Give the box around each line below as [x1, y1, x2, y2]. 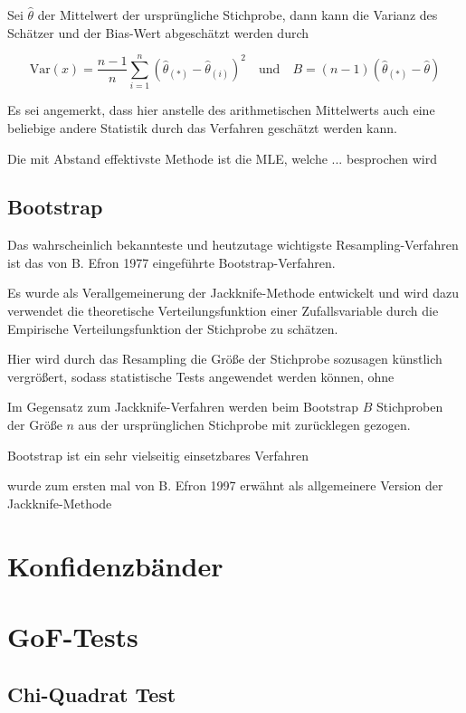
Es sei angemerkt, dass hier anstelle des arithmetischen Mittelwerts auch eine [7, 100, 435, 119]
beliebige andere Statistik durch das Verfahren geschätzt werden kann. [7, 118, 397, 137]
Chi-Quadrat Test [7, 680, 176, 708]
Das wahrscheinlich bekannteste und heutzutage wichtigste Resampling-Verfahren [7, 235, 459, 254]
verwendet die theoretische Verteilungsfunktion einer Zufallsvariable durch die [7, 301, 439, 320]
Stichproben [376, 397, 443, 416]
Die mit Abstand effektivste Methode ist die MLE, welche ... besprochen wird [7, 148, 438, 167]
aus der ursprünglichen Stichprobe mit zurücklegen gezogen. [78, 415, 411, 434]
